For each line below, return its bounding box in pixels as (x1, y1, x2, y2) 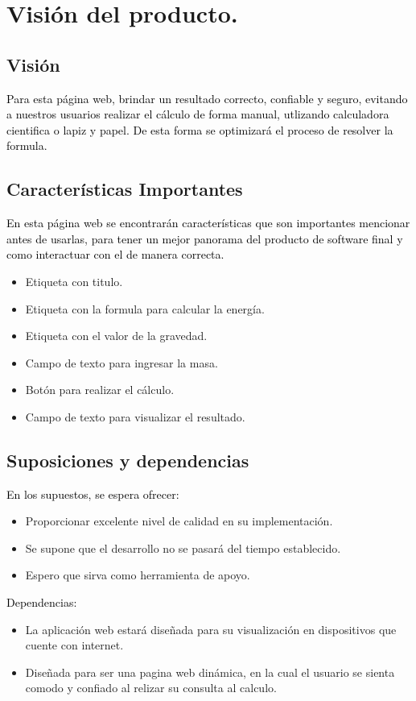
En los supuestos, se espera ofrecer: (6, 485, 179, 502)
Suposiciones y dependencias (6, 447, 249, 472)
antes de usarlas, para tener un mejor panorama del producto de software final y (6, 230, 403, 247)
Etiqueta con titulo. (25, 272, 123, 289)
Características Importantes (6, 176, 243, 201)
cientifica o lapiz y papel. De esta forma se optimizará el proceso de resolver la (6, 121, 393, 138)
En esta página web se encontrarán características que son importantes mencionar (6, 214, 410, 231)
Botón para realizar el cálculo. (25, 381, 175, 398)
